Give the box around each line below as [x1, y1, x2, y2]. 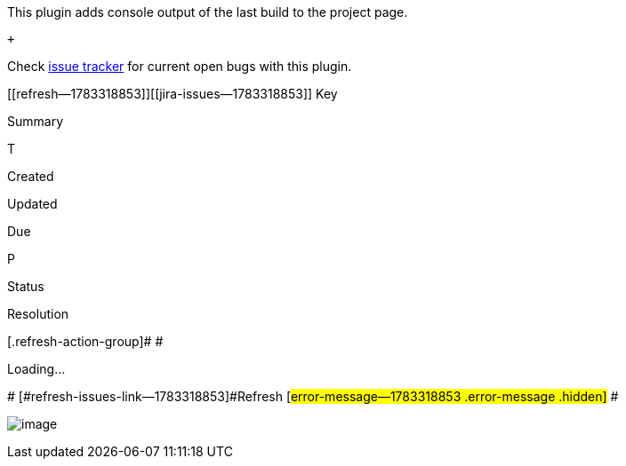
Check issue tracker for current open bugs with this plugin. [7, 59, 352, 74]
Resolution [7, 306, 69, 321]
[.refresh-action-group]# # [7, 334, 164, 349]
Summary [7, 114, 64, 129]
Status [7, 279, 44, 294]
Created [7, 169, 54, 184]
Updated [7, 196, 58, 211]
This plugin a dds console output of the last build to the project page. [7, 4, 408, 20]
